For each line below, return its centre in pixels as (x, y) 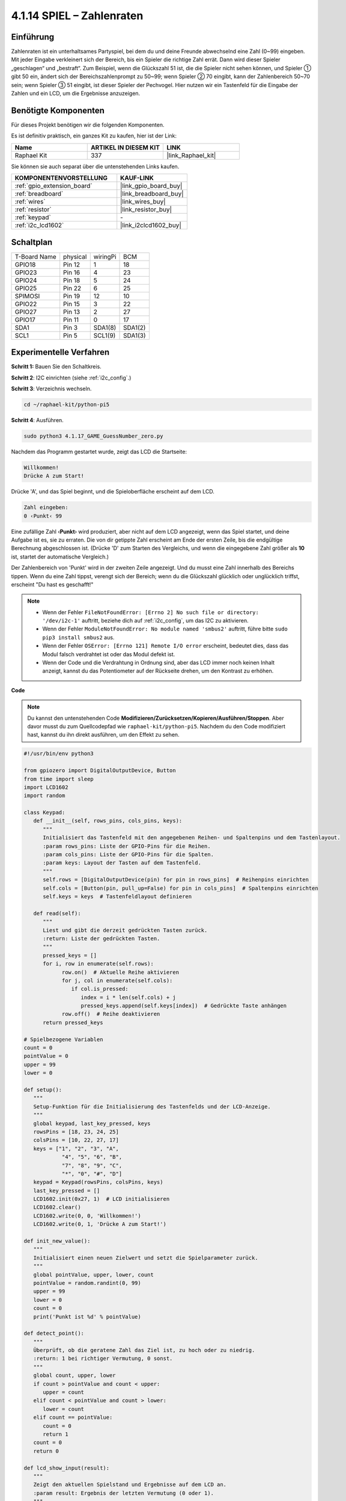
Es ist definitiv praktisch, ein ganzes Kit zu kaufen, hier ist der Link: (94, 136)
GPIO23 (26, 272)
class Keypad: (44, 813)
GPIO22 (26, 304)
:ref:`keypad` (33, 217)
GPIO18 (25, 264)
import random (44, 796)
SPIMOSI (27, 296)
